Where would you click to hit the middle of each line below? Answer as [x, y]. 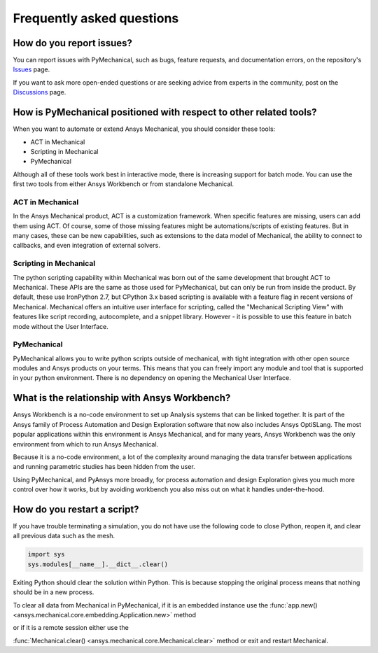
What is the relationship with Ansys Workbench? [122, 398]
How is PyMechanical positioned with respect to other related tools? [165, 112]
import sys [46, 554]
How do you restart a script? [76, 509]
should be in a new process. [54, 592]
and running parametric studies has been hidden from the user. [104, 467]
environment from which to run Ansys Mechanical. [86, 444]
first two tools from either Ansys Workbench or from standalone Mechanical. [124, 184]
